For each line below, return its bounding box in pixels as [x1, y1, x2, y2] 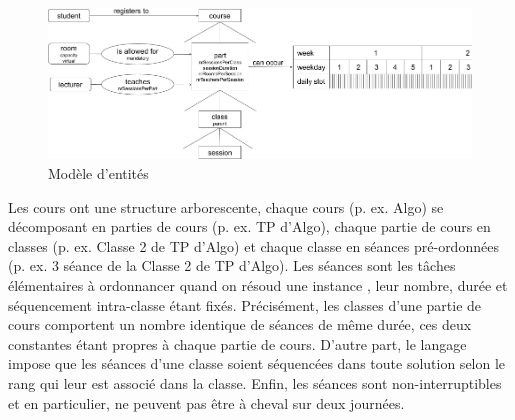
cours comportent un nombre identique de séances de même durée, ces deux [8, 314, 472, 335]
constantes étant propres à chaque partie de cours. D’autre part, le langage [8, 333, 467, 354]
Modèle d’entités [48, 162, 149, 183]
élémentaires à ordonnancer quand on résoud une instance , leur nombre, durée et [8, 274, 508, 295]
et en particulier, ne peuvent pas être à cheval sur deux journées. [8, 392, 405, 413]
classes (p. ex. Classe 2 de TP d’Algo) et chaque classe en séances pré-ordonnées [8, 235, 499, 256]
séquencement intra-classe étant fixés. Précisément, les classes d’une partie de [8, 294, 482, 315]
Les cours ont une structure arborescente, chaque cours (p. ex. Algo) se [8, 196, 444, 217]
